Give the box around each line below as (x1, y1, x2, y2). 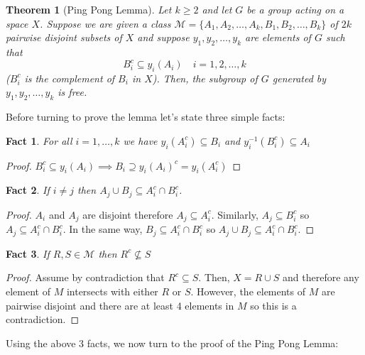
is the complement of (24, 70, 115, 85)
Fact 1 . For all (6, 133, 72, 148)
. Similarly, (211, 207, 258, 222)
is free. (58, 84, 87, 99)
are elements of (245, 30, 311, 45)
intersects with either (66, 284, 158, 298)
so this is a (250, 297, 297, 312)
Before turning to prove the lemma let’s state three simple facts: (6, 109, 285, 124)
